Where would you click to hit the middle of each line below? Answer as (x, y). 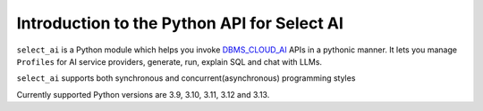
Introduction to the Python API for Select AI (180, 23)
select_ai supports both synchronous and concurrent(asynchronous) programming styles (186, 78)
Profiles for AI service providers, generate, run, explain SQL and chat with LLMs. (169, 61)
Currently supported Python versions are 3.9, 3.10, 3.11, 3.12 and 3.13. (143, 94)
